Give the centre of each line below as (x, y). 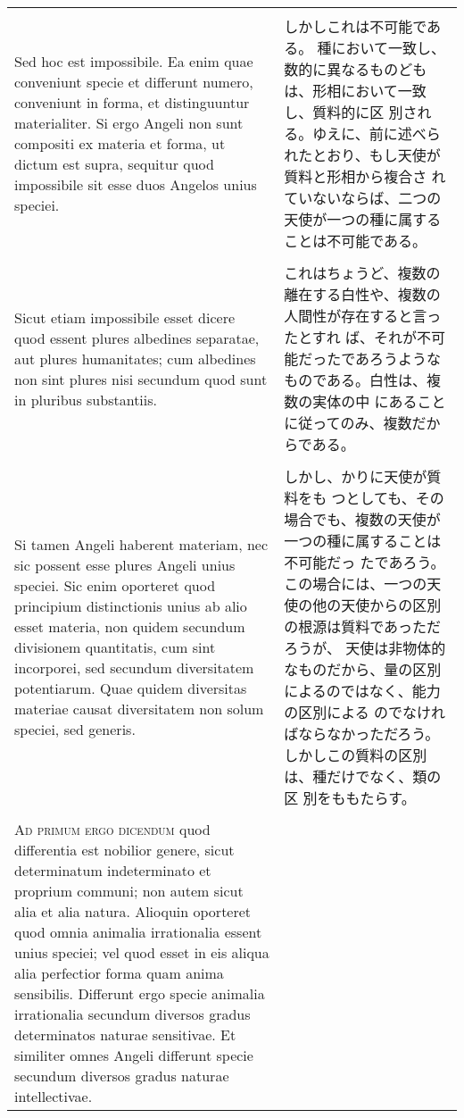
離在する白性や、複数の (362, 294)
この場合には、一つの (356, 584)
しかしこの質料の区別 (356, 755)
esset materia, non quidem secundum (130, 626)
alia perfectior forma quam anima (119, 973)
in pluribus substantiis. (86, 399)
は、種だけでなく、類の (363, 776)
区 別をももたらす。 (350, 798)
